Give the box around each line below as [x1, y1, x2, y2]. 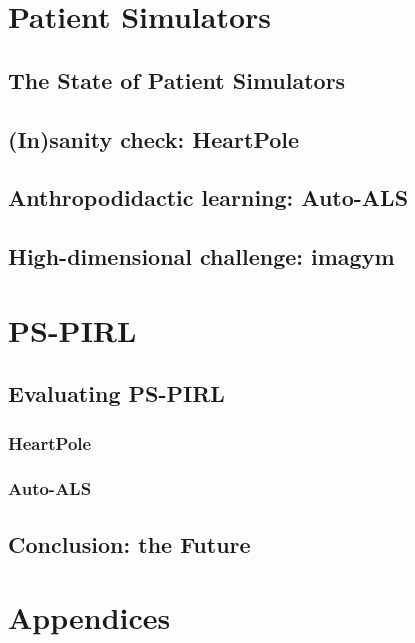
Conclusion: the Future [8, 528, 251, 559]
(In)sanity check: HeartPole [8, 123, 300, 154]
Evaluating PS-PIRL [8, 378, 225, 409]
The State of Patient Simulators [8, 64, 346, 95]
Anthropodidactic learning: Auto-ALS [8, 182, 409, 213]
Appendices [8, 597, 171, 638]
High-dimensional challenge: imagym [8, 241, 395, 272]
